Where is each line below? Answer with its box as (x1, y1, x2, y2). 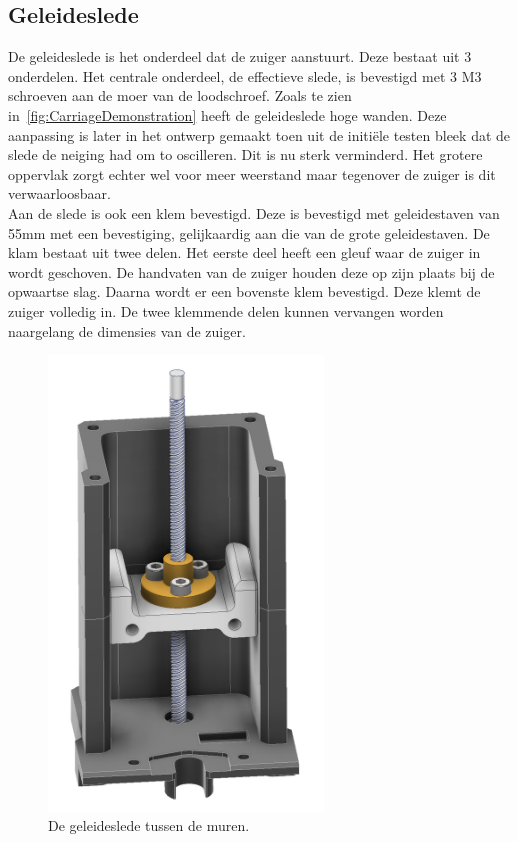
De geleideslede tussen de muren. (48, 815, 250, 836)
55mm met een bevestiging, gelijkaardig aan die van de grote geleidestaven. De (8, 222, 490, 243)
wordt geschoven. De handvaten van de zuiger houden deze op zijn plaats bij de (8, 261, 495, 282)
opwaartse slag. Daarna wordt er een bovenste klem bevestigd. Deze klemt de (8, 281, 481, 302)
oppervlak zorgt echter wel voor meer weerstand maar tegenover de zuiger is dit (8, 163, 496, 184)
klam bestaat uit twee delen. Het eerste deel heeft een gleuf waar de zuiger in (8, 242, 481, 263)
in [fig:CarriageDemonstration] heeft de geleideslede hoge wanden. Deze (8, 104, 447, 125)
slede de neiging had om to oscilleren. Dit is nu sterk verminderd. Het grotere (8, 144, 483, 165)
